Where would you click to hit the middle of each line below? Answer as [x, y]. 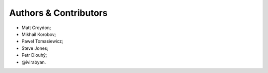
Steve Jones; [35, 48]
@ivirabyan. [34, 62]
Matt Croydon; [36, 28]
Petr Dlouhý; [34, 55]
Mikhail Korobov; [39, 34]
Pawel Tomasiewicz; [42, 41]
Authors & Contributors [58, 13]
